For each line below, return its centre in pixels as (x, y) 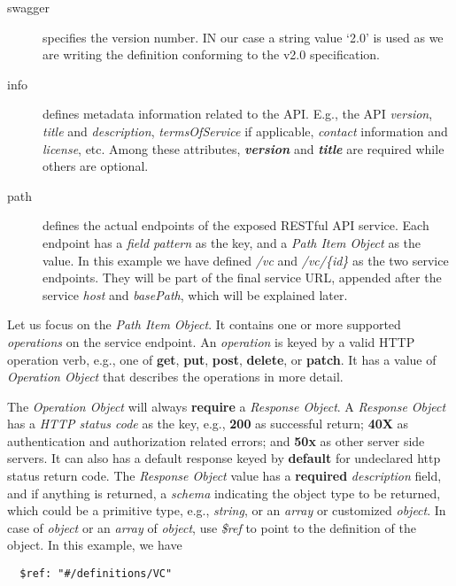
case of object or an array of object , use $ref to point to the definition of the (212, 527)
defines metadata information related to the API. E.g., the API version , (238, 114)
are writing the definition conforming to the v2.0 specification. (211, 54)
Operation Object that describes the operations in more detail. (175, 377)
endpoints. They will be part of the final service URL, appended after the (242, 278)
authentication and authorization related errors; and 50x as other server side (216, 440)
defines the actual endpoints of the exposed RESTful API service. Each (236, 225)
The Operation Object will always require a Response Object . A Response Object (227, 406)
